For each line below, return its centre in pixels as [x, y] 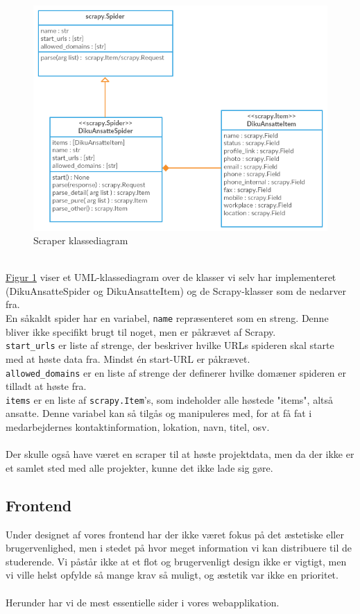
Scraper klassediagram [81, 240]
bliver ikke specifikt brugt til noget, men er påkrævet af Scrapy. [141, 331]
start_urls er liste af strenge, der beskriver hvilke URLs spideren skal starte [170, 345]
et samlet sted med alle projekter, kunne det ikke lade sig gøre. [139, 467]
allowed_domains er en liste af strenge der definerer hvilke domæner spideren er [176, 372]
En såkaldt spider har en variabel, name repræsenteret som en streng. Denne [167, 318]
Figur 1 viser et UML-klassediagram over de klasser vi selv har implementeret [171, 277]
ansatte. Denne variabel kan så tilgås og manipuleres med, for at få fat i [159, 413]
